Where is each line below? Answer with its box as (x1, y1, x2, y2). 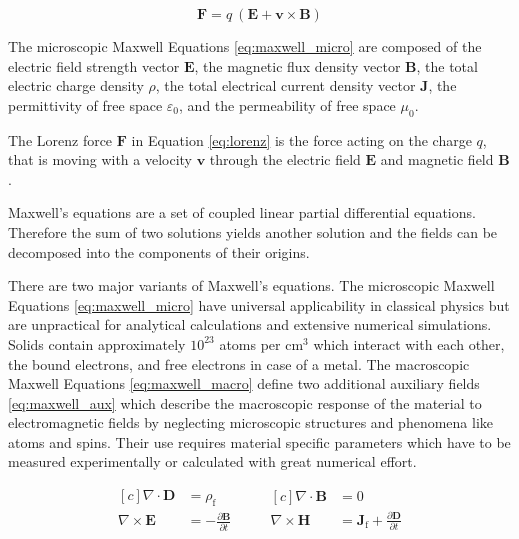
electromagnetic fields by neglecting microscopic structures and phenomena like (8, 412, 493, 433)
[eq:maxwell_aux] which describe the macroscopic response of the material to (8, 392, 482, 413)
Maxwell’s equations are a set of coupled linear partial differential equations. (8, 202, 476, 223)
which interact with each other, (313, 333, 505, 354)
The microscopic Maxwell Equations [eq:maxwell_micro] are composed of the (8, 36, 482, 56)
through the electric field (209, 149, 361, 170)
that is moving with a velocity (8, 149, 193, 170)
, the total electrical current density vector (155, 75, 416, 96)
